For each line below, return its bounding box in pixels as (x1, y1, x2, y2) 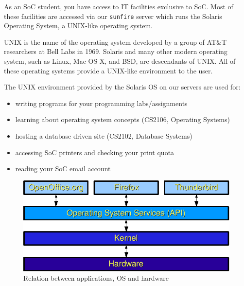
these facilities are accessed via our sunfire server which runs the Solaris (4, 11, 222, 21)
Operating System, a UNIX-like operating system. (4, 20, 153, 31)
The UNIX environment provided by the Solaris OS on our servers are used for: (4, 82, 241, 92)
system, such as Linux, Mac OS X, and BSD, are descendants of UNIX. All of (4, 56, 236, 66)
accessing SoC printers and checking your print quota (15, 147, 174, 157)
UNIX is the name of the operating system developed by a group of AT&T (4, 36, 227, 47)
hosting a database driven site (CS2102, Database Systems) (15, 131, 192, 141)
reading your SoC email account (15, 163, 111, 174)
